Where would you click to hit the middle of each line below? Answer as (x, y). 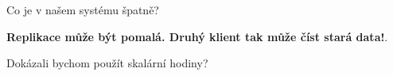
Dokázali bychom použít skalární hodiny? (107, 63)
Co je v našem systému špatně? (83, 9)
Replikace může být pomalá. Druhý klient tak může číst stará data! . (197, 36)
